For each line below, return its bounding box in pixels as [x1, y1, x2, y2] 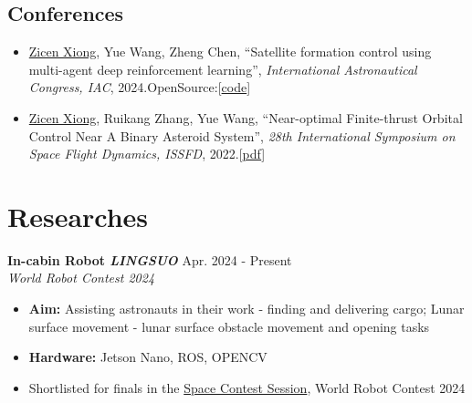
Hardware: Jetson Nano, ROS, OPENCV [28, 347, 267, 367]
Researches [7, 197, 149, 234]
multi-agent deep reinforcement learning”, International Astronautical [28, 59, 417, 78]
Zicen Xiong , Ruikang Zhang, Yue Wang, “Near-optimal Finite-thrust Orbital [28, 108, 463, 127]
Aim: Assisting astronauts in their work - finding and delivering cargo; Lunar [28, 299, 465, 318]
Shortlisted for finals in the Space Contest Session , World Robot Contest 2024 [28, 377, 466, 397]
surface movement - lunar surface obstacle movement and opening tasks [28, 316, 430, 336]
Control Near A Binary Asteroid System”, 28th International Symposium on [28, 126, 456, 145]
